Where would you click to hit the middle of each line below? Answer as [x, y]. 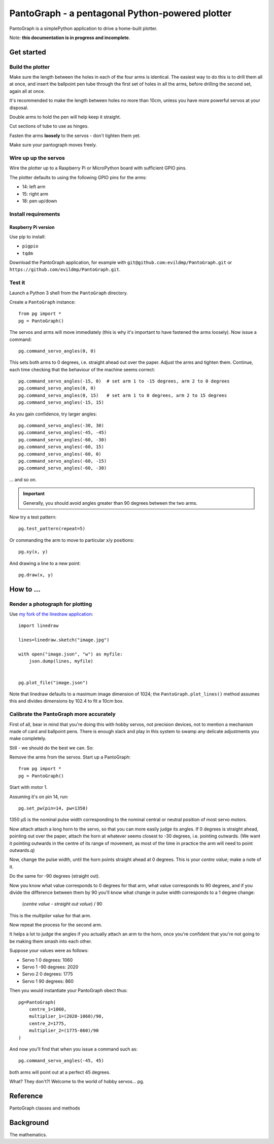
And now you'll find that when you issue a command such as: [74, 1049]
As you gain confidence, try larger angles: [53, 414]
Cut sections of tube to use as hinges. [49, 126]
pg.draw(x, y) [36, 575]
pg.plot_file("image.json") [53, 683]
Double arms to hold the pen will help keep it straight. [65, 117]
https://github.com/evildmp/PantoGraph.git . [65, 269]
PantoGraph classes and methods [45, 1108]
